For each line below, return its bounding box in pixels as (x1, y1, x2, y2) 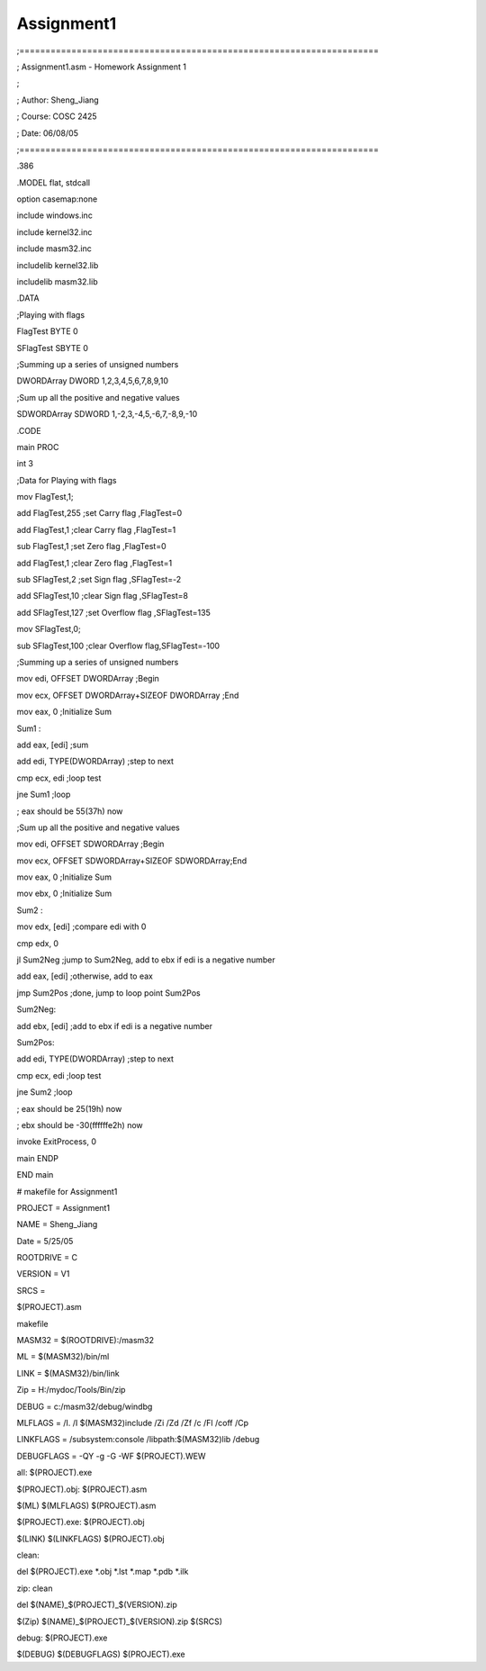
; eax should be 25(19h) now (16, 1103, 122, 1114)
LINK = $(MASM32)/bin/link (16, 1368, 121, 1378)
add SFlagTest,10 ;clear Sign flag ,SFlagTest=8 (16, 591, 189, 601)
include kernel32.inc (16, 226, 93, 238)
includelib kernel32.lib (16, 259, 99, 270)
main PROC (16, 441, 59, 452)
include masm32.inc (16, 243, 92, 254)
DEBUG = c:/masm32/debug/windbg (16, 1401, 153, 1412)
